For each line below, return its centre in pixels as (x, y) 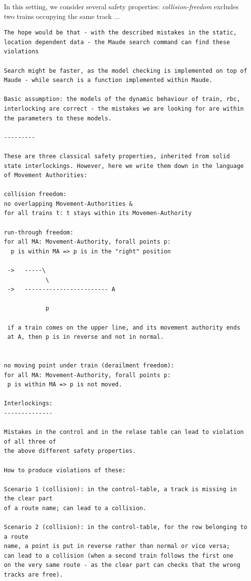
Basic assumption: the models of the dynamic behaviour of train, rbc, (122, 99)
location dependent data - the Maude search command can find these (117, 42)
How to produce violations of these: (65, 470)
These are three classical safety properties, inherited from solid (117, 156)
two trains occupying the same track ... (62, 16)
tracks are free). (33, 575)
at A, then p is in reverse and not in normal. (86, 337)
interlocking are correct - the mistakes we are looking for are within (124, 108)
